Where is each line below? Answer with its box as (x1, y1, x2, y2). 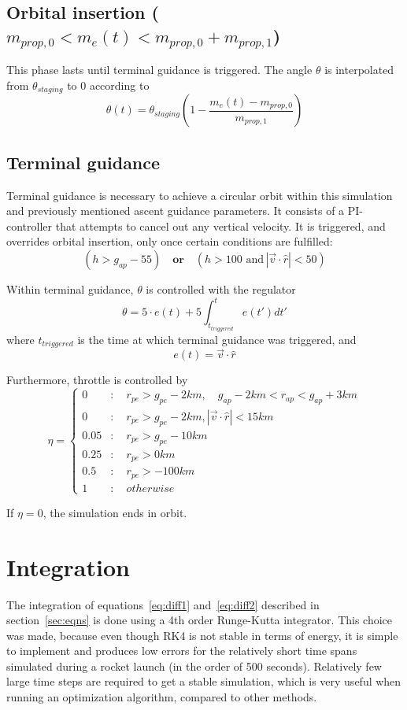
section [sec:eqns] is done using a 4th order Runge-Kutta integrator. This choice (6, 612, 393, 628)
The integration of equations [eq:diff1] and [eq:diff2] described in (6, 596, 320, 612)
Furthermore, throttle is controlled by (6, 372, 188, 388)
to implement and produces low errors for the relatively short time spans (6, 642, 357, 659)
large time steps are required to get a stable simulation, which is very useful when (6, 673, 401, 690)
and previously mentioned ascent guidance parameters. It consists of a (6, 202, 345, 219)
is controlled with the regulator (146, 281, 296, 297)
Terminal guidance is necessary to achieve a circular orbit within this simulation (6, 187, 393, 203)
